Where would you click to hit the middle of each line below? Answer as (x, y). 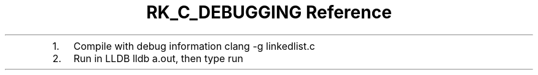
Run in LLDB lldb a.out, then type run (158, 58)
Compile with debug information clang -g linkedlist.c (194, 46)
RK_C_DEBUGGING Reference (269, 12)
